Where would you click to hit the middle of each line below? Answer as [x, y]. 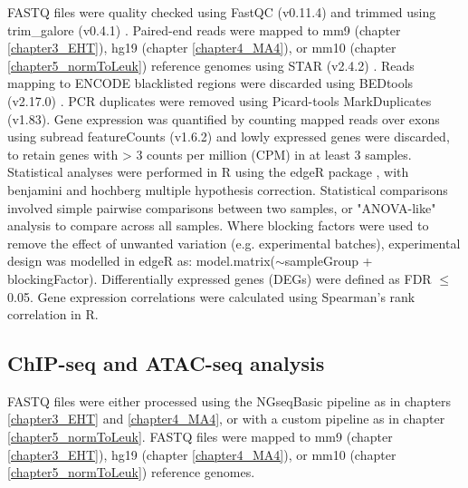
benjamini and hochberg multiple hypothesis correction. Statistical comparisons [228, 189]
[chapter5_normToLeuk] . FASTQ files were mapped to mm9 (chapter [200, 437]
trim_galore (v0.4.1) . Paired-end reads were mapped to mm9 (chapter [204, 29]
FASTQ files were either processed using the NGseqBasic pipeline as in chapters [229, 400]
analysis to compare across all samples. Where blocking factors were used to [218, 225]
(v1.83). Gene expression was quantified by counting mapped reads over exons [224, 118]
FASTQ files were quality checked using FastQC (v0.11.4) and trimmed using [222, 12]
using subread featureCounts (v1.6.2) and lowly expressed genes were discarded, [229, 137]
